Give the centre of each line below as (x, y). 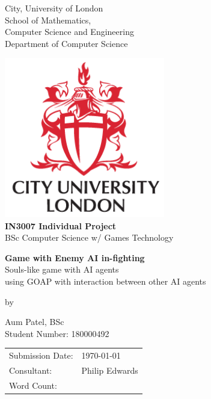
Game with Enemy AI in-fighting (75, 257)
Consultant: (31, 370)
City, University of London (54, 8)
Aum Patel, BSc (35, 322)
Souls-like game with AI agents (62, 269)
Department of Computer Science (66, 43)
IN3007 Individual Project (61, 225)
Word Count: (33, 385)
